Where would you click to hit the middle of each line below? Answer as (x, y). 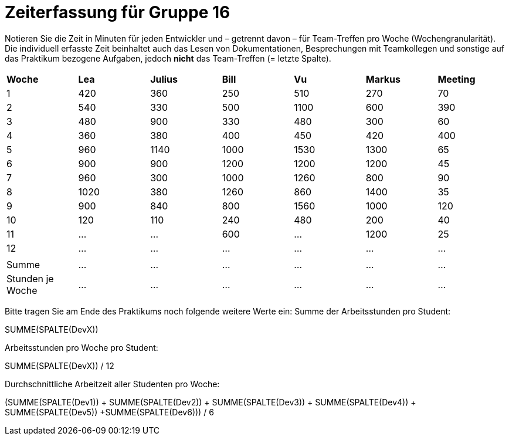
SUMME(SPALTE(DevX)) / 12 (60, 365)
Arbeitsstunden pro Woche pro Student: (82, 347)
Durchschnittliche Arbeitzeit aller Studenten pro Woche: (112, 384)
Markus (383, 79)
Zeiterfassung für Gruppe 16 (118, 12)
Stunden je (30, 278)
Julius (164, 79)
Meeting (457, 79)
